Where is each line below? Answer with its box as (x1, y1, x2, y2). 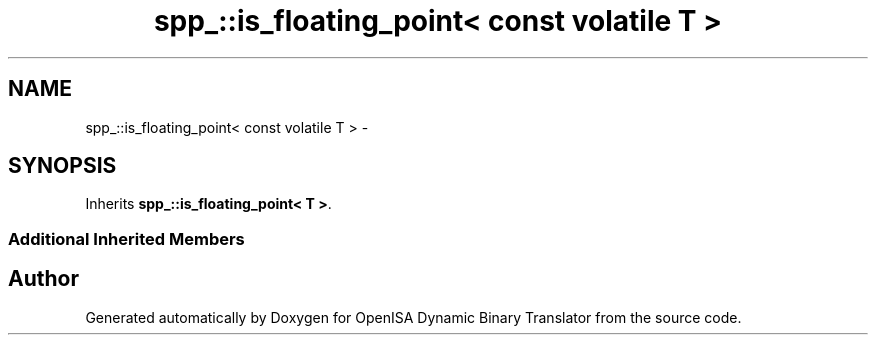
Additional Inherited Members (8, 228, 245, 249)
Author (8, 266, 79, 292)
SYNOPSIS (8, 153, 117, 179)
